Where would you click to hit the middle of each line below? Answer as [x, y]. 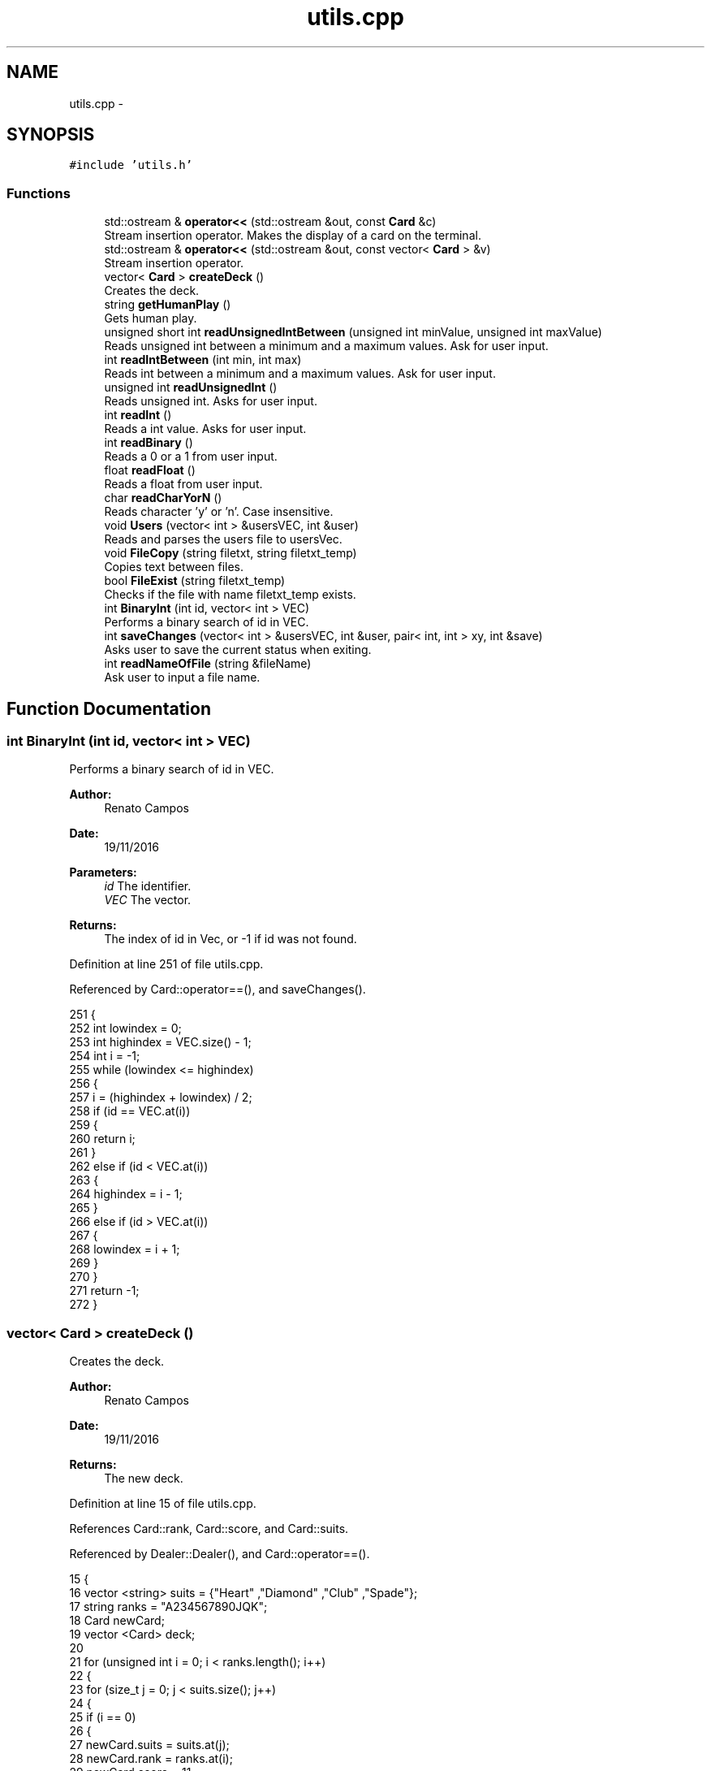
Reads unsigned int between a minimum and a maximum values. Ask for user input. [326, 346]
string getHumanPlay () [168, 305]
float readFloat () [150, 470]
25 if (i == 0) [103, 1717]
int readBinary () [149, 443]
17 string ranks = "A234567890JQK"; [168, 1607]
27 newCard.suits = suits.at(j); [149, 1745]
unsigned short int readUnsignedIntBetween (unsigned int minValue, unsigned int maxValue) [353, 332]
